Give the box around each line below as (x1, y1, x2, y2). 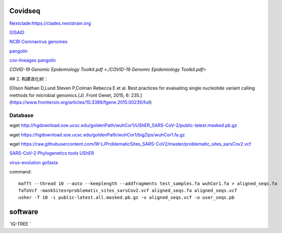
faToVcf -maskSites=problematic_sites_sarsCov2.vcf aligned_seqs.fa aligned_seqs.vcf (18, 188, 237, 193)
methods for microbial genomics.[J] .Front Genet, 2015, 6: (9, 92, 130, 98)
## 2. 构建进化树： (9, 76, 49, 82)
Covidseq (9, 7, 41, 15)
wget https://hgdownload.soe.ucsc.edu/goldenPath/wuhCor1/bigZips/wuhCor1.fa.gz (9, 131, 185, 137)
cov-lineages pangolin (9, 57, 56, 63)
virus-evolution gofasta (9, 159, 58, 165)
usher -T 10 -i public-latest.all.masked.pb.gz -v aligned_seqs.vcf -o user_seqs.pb (18, 195, 235, 201)
